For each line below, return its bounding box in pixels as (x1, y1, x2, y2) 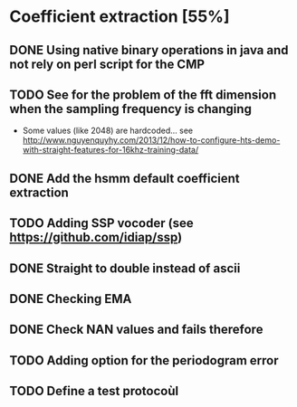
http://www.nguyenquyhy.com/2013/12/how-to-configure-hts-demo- (22, 135, 281, 146)
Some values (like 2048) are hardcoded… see (22, 125, 194, 137)
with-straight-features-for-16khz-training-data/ (22, 145, 199, 156)
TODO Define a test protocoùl (9, 383, 179, 399)
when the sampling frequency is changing (9, 101, 252, 117)
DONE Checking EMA (9, 291, 132, 307)
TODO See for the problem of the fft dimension (9, 87, 277, 102)
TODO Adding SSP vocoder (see (9, 215, 194, 232)
